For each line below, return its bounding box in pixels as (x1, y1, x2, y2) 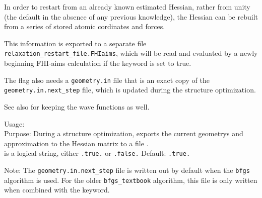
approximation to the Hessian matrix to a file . (4, 138, 149, 148)
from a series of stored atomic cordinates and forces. (4, 21, 165, 32)
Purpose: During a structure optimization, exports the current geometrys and (4, 128, 243, 139)
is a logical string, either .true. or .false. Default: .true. (4, 148, 190, 158)
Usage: (4, 118, 25, 129)
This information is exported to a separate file (4, 38, 147, 48)
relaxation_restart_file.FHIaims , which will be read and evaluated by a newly (4, 48, 258, 58)
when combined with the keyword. (4, 184, 110, 195)
